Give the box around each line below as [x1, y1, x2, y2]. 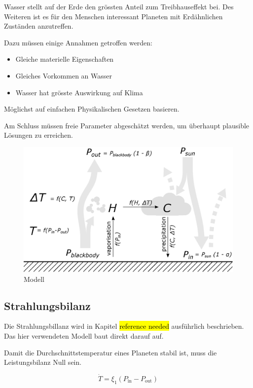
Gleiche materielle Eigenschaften [15, 54, 114, 64]
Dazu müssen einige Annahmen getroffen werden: [4, 37, 153, 47]
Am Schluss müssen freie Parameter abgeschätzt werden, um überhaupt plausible [4, 120, 250, 130]
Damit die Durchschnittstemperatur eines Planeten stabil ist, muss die [4, 347, 217, 357]
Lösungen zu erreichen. [4, 130, 73, 140]
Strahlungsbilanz [4, 298, 91, 313]
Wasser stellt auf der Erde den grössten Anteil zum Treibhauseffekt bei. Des [4, 1, 234, 11]
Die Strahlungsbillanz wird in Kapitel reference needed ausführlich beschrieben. [4, 321, 244, 331]
